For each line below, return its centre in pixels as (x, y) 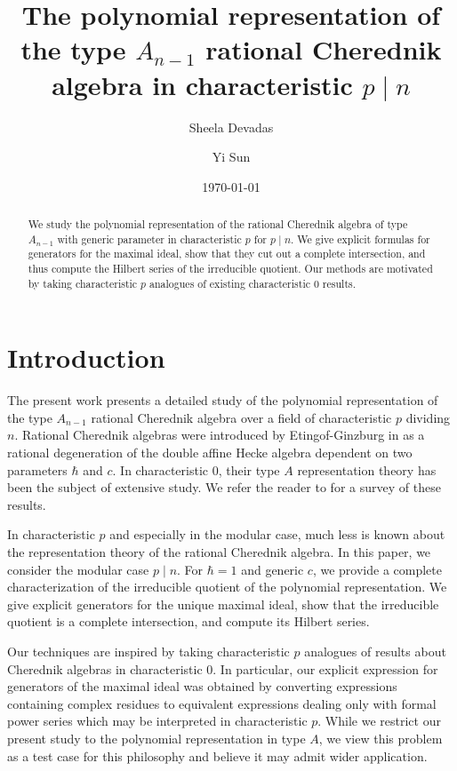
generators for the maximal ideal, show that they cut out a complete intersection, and (227, 254)
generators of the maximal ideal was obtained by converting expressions (202, 686)
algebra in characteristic (202, 84)
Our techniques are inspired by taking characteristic (148, 652)
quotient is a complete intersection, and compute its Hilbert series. (188, 621)
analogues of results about (375, 652)
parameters (37, 469)
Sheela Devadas (231, 127)
